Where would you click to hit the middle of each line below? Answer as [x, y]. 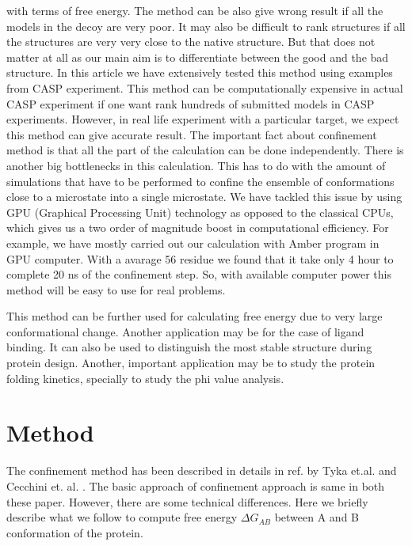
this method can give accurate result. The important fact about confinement [192, 134]
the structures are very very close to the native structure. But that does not [191, 42]
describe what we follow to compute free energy [122, 517]
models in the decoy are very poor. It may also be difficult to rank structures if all [206, 26]
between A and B [317, 517]
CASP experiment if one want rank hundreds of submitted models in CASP [191, 103]
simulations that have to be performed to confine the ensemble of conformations [200, 181]
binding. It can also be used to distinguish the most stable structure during [189, 347]
